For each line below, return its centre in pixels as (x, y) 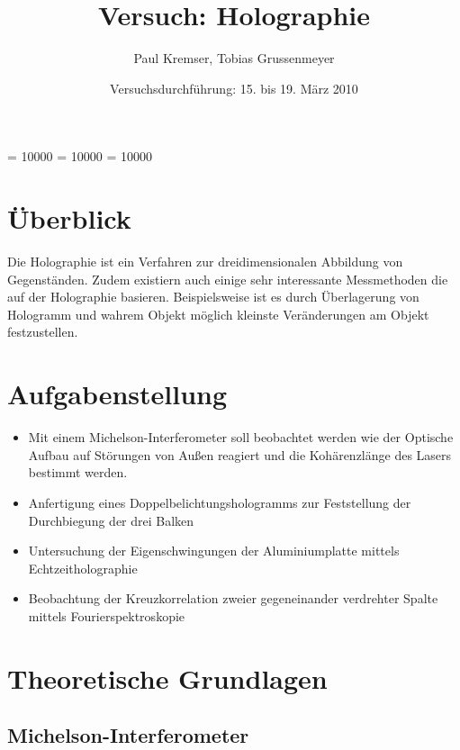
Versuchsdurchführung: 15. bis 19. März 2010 (234, 88)
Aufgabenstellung (117, 394)
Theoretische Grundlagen (167, 678)
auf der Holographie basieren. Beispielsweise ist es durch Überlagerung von (213, 297)
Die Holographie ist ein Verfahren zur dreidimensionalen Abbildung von (205, 262)
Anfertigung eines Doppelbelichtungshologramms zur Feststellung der (220, 502)
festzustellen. (43, 332)
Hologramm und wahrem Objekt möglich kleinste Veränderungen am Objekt (218, 314)
